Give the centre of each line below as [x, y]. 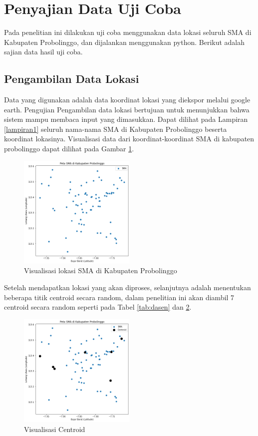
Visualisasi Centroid [55, 429]
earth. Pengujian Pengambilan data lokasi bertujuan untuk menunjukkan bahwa [127, 109]
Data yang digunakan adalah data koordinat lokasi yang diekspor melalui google [127, 100]
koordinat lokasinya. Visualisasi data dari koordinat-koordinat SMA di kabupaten [129, 139]
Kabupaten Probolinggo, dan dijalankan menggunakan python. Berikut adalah [125, 42]
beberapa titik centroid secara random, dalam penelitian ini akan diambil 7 [119, 297]
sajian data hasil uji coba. [43, 52]
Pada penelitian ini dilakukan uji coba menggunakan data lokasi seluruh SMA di [128, 32]
